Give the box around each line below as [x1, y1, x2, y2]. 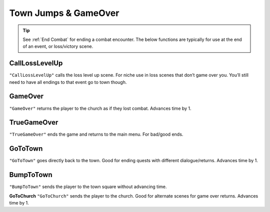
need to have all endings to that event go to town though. [9, 79, 127, 85]
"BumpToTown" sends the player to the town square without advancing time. [9, 184, 167, 190]
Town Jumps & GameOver [9, 7, 119, 18]
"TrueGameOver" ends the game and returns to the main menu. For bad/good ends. [9, 131, 183, 137]
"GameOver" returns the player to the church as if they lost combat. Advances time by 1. [9, 105, 192, 111]
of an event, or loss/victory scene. [22, 43, 93, 49]
